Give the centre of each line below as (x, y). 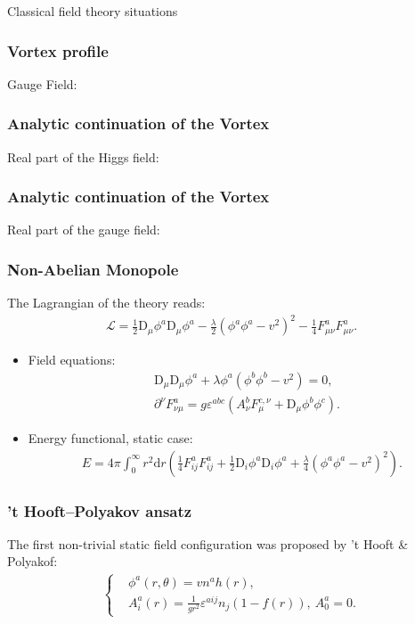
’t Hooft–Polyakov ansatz (100, 510)
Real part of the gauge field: (84, 230)
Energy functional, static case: (110, 438)
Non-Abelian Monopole (93, 269)
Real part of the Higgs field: (83, 156)
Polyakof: (33, 561)
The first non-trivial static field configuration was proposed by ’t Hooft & (208, 543)
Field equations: (72, 360)
